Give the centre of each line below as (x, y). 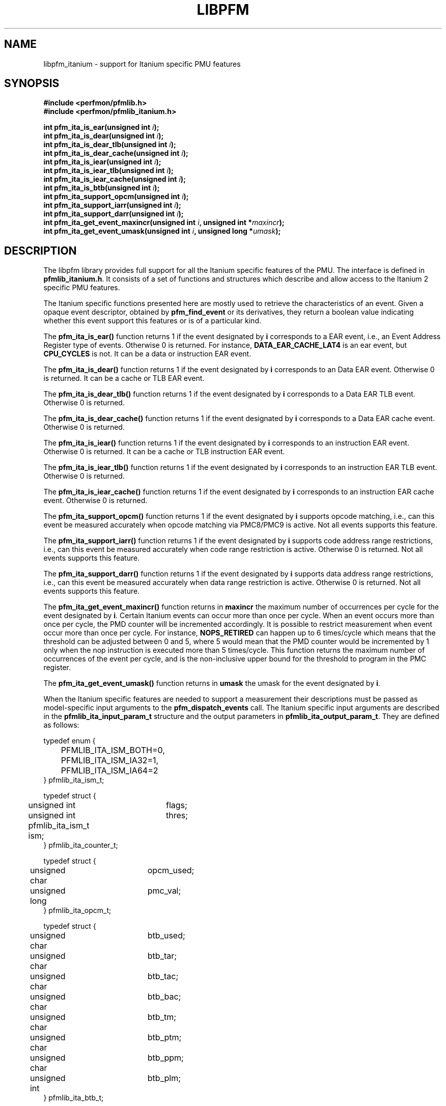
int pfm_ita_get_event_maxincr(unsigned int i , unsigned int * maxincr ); (164, 223)
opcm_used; (171, 870)
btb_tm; (162, 1017)
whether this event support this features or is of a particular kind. (152, 321)
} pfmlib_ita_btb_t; (74, 1098)
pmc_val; (164, 891)
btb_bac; (164, 997)
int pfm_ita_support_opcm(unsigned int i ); (116, 197)
